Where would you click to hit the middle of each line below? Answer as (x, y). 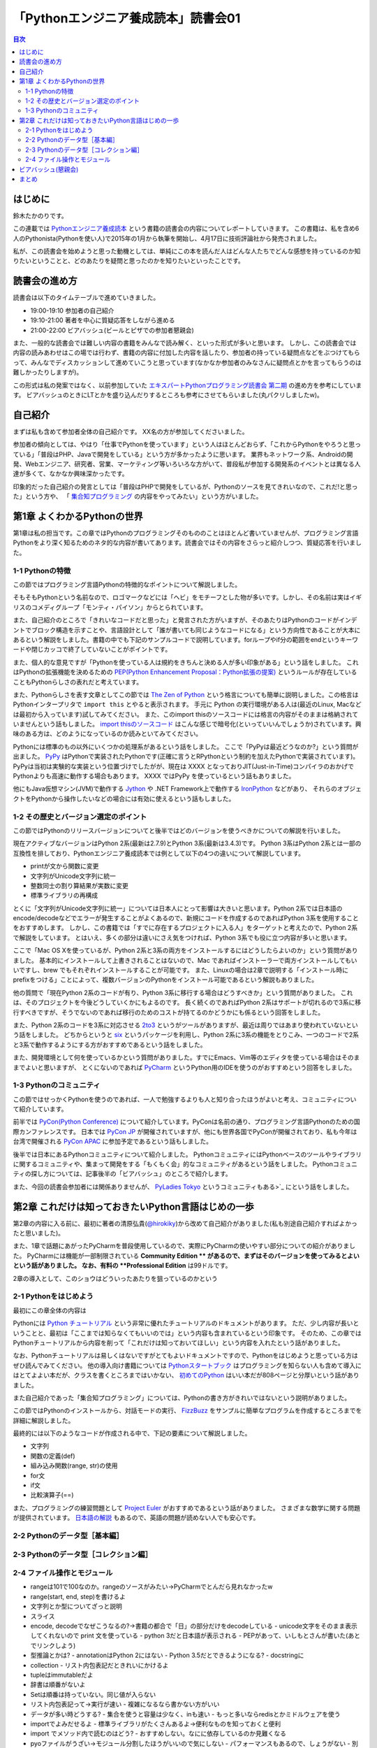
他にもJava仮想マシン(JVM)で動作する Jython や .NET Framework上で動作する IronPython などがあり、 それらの (175, 789)
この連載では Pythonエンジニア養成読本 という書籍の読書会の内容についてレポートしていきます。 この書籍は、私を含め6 (186, 229)
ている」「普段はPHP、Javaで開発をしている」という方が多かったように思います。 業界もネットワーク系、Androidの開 (183, 454)
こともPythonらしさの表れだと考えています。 (78, 682)
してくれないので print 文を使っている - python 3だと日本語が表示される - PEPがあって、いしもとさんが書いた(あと (195, 1635)
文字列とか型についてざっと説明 (76, 1606)
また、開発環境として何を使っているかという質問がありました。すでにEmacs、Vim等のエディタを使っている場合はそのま (186, 1058)
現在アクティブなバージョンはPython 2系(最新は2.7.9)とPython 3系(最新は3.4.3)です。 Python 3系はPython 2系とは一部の (187, 843)
